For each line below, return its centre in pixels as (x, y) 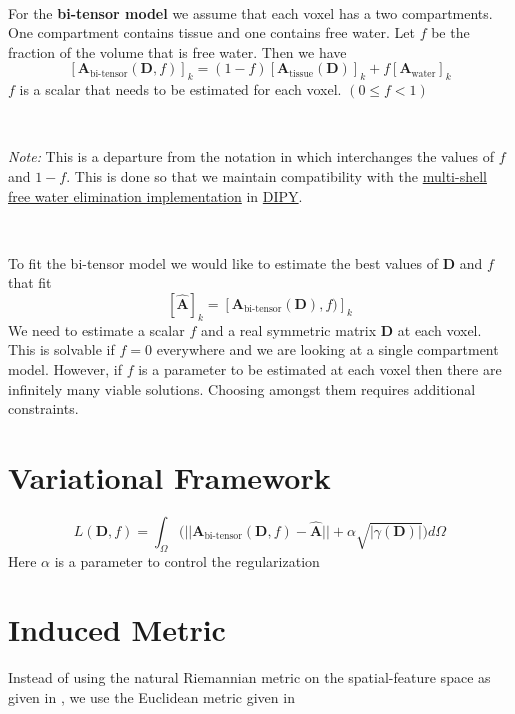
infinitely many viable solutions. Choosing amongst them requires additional (242, 388)
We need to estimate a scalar (96, 329)
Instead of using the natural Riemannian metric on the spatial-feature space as (249, 677)
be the (450, 32)
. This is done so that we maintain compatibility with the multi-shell (276, 175)
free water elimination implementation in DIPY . (155, 195)
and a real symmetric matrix (288, 329)
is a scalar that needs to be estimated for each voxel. (180, 89)
